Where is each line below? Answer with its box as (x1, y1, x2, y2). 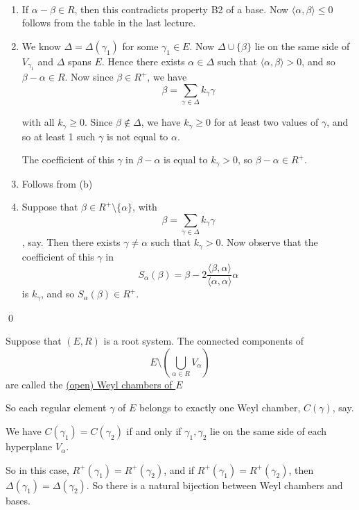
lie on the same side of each (210, 424, 327, 438)
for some (122, 38, 159, 53)
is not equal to (106, 129, 168, 143)
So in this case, (6, 462, 69, 477)
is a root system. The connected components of (103, 334, 304, 348)
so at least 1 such (21, 129, 96, 143)
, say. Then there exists (21, 235, 121, 249)
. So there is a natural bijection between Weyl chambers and (86, 477, 343, 492)
